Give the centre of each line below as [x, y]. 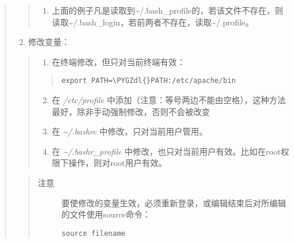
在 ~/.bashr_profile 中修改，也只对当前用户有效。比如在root [166, 151]
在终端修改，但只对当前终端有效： [118, 61]
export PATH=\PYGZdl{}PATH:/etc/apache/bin [148, 81]
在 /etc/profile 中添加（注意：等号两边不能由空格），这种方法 [169, 100]
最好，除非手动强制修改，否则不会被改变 [131, 111]
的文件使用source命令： [106, 214]
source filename [93, 233]
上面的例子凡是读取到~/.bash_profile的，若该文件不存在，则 [167, 10]
